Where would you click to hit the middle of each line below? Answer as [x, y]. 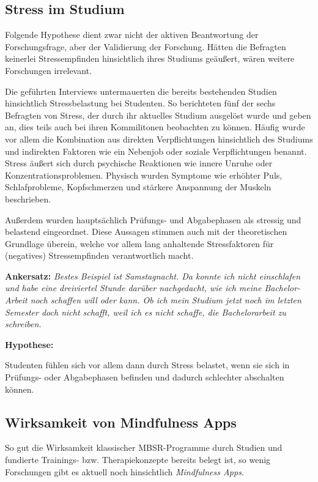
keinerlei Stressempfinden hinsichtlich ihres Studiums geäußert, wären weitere [150, 58]
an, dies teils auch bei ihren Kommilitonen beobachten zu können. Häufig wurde [155, 127]
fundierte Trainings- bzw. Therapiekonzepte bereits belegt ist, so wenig [138, 460]
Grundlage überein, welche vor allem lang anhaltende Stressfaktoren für [139, 243]
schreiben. [23, 324]
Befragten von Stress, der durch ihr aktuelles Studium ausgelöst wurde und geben [158, 115]
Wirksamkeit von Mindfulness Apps [121, 422]
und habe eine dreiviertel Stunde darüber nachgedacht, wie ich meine [133, 288]
